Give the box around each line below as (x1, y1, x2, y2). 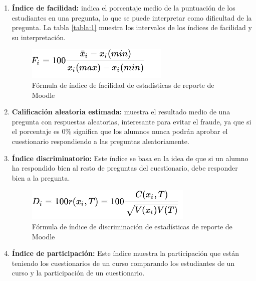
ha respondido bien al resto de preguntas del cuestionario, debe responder (12, 163, 238, 173)
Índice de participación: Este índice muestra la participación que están (12, 248, 239, 258)
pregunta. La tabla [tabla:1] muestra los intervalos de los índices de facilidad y (12, 22, 252, 33)
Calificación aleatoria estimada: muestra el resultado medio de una (12, 106, 230, 117)
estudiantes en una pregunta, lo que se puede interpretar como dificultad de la (12, 12, 252, 23)
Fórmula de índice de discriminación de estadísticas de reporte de (32, 221, 232, 231)
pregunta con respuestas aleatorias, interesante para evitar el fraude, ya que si (12, 116, 251, 126)
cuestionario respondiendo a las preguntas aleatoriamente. (12, 135, 189, 146)
